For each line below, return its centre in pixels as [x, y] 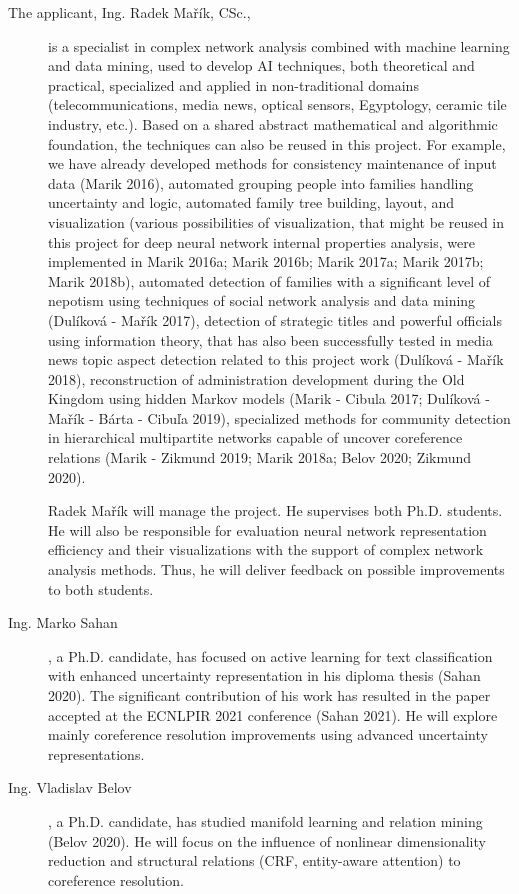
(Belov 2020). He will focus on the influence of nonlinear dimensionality [267, 840]
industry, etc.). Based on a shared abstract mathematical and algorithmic [273, 123]
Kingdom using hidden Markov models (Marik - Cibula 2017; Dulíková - [269, 398]
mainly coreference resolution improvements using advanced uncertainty [268, 734]
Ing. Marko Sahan [63, 622]
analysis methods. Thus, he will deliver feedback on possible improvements [276, 569]
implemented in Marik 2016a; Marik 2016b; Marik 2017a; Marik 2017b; [266, 261]
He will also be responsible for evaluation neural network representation [267, 529]
